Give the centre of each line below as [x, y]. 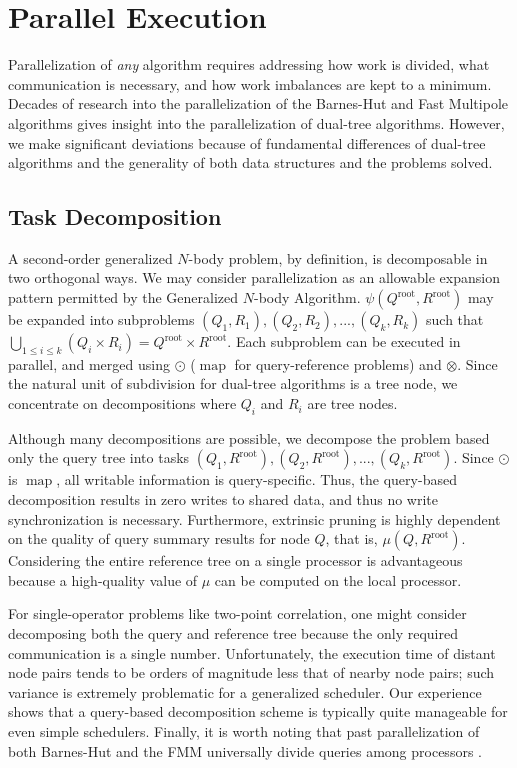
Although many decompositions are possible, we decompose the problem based [249, 437]
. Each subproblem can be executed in [344, 341]
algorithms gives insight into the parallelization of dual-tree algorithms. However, [256, 122]
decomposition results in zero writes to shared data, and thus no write [223, 499]
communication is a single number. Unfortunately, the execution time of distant [252, 652]
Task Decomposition [115, 216]
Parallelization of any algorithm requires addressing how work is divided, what [249, 64]
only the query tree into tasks [99, 457]
